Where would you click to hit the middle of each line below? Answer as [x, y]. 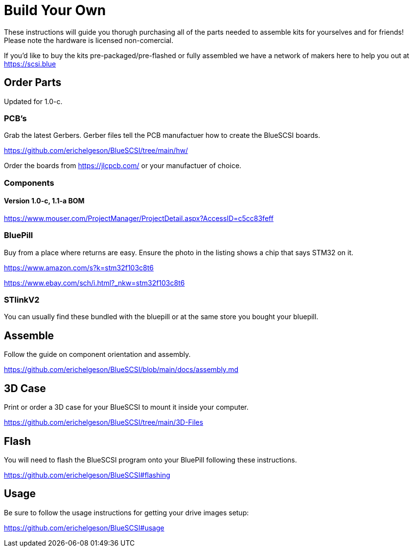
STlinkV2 [22, 300]
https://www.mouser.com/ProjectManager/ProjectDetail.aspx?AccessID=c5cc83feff [139, 218]
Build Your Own [55, 10]
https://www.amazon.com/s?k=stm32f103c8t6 [79, 267]
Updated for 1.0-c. [33, 101]
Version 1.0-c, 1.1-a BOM [44, 201]
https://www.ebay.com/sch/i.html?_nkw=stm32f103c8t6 [94, 283]
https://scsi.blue [30, 64]
